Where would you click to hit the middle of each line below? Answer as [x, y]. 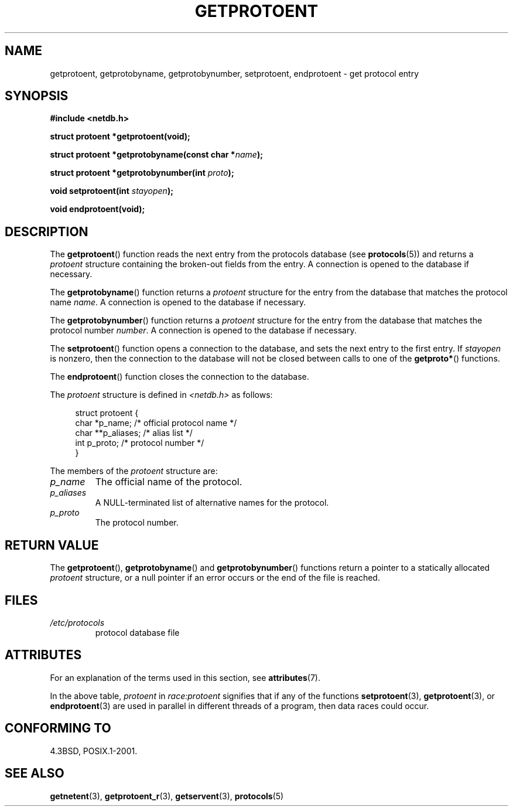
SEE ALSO [35, 773]
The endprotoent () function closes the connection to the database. [179, 377]
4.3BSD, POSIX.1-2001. [94, 751]
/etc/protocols [77, 622]
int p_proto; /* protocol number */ [140, 443]
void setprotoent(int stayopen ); [112, 191]
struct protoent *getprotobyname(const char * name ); [156, 155]
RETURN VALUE [52, 545]
